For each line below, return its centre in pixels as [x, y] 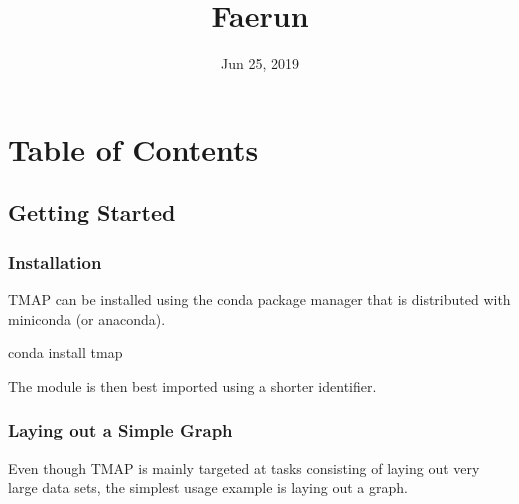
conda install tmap [65, 352]
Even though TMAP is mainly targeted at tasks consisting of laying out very [244, 467]
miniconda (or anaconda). [87, 318]
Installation [55, 261]
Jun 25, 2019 [260, 63]
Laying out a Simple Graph [120, 430]
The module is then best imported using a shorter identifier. [192, 385]
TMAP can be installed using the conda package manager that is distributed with [259, 298]
